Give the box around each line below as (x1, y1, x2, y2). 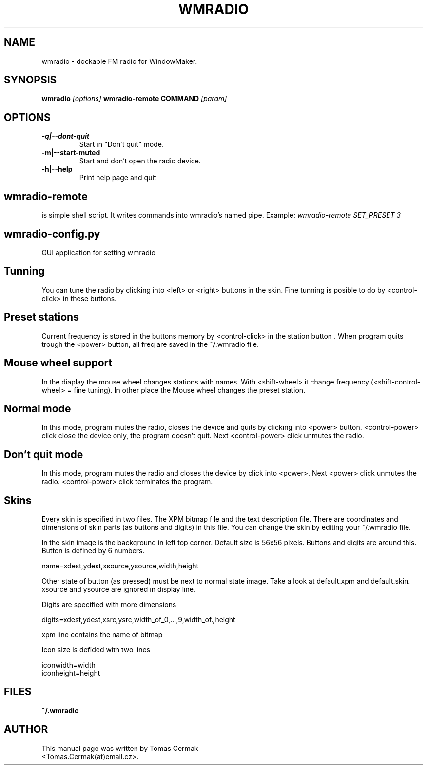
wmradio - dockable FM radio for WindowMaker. (41, 57, 197, 65)
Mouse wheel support (4, 357, 113, 369)
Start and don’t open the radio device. (79, 157, 201, 165)
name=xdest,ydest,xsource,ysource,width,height (41, 562, 199, 570)
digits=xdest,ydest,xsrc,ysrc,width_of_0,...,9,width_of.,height (41, 615, 235, 624)
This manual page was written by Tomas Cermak (41, 744, 198, 752)
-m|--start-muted (41, 148, 100, 157)
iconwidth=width (41, 661, 96, 669)
